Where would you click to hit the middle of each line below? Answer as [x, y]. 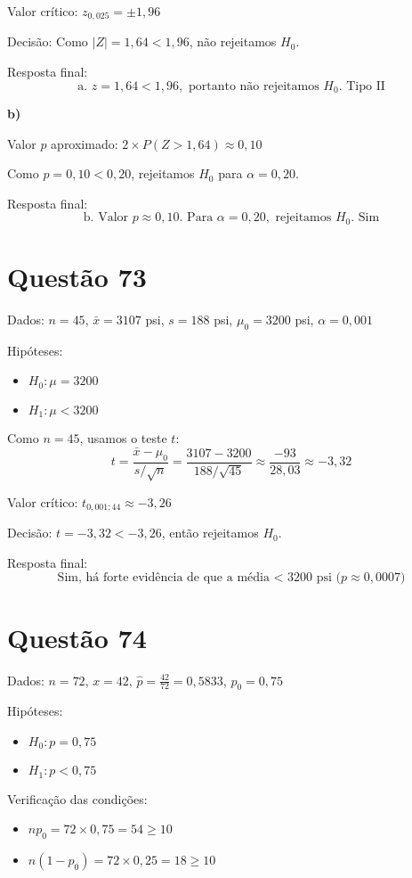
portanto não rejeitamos [254, 86]
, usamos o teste [123, 438]
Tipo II [366, 86]
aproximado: [85, 143]
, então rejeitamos [210, 533]
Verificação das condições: [77, 798]
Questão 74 [77, 637]
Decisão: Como [48, 41]
